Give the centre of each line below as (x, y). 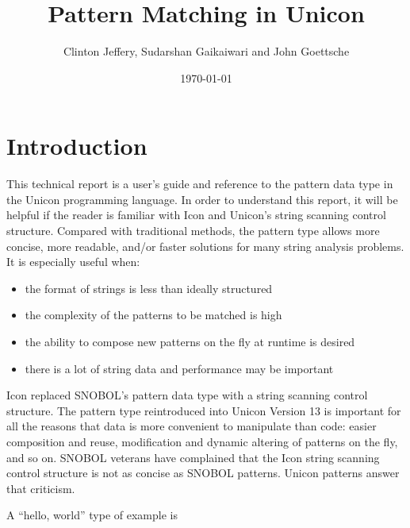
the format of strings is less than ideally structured (149, 288)
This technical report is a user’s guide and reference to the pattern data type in (200, 184)
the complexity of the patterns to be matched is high (153, 315)
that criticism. (41, 488)
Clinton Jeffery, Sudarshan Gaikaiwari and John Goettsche (206, 51)
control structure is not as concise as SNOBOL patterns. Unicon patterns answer (203, 473)
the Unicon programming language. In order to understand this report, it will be (202, 199)
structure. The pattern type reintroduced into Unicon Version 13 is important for (204, 410)
